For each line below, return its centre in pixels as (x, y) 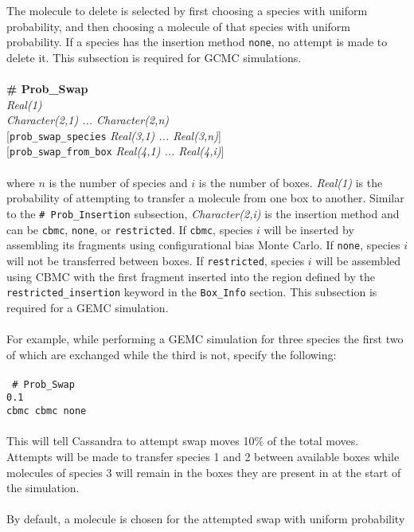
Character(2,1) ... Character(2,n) (88, 120)
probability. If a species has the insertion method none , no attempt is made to (197, 42)
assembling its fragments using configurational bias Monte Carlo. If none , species (203, 245)
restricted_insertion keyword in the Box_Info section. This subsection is (192, 292)
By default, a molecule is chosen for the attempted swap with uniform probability (206, 519)
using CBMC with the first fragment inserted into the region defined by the (191, 276)
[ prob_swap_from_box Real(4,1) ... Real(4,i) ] (115, 151)
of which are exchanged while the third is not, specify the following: (172, 354)
